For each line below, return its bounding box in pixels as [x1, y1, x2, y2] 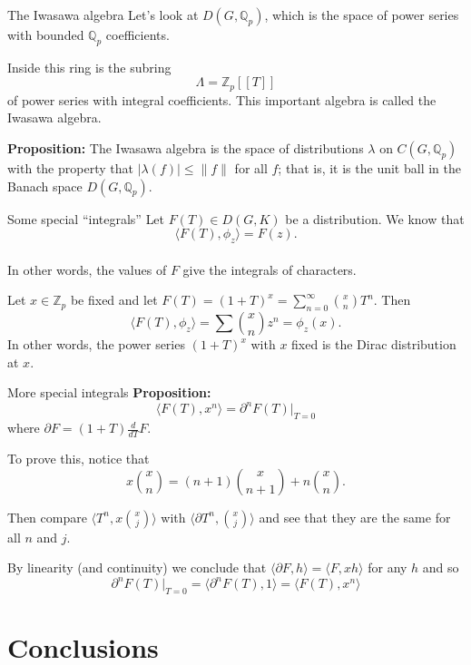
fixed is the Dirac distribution [291, 335, 456, 353]
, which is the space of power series [264, 5, 459, 24]
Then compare [7, 507, 87, 526]
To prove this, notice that [7, 448, 150, 467]
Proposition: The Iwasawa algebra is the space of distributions [7, 139, 364, 158]
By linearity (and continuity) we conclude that [7, 558, 267, 577]
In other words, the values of [7, 259, 167, 279]
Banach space [7, 176, 83, 195]
